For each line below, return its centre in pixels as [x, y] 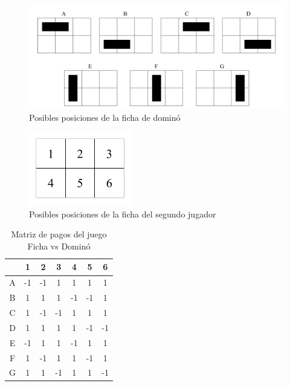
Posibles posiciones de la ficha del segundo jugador [123, 214]
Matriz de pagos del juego [59, 234]
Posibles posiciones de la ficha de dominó [105, 117]
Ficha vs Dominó [59, 246]
